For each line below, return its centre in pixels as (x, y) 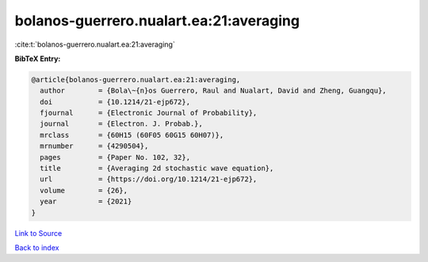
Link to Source (38, 233)
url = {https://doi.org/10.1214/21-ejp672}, (149, 179)
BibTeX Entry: (38, 59)
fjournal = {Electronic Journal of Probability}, (149, 113)
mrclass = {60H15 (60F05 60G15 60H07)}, (132, 135)
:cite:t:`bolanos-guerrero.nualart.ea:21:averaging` (95, 44)
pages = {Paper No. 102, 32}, (115, 157)
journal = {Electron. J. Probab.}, (122, 124)
